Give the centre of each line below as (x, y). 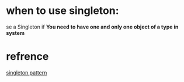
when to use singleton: (63, 11)
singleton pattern (27, 72)
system (15, 33)
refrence (27, 57)
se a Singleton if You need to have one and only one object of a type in (92, 27)
